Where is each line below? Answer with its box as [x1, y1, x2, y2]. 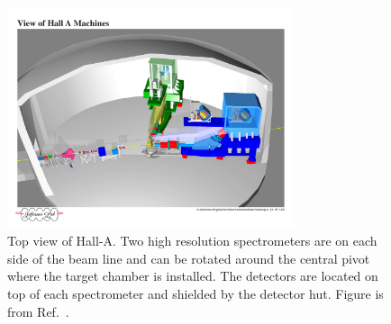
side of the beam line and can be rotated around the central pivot [7, 248, 370, 267]
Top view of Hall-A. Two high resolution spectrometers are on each [7, 231, 377, 250]
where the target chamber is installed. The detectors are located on [7, 266, 378, 285]
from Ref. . [7, 301, 69, 320]
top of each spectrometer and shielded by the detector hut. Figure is [7, 284, 384, 303]
